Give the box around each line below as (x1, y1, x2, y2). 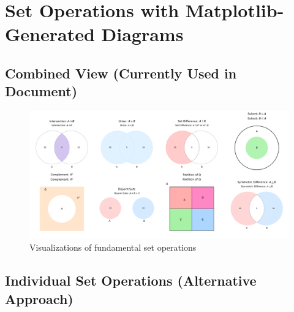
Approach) (5, 289, 73, 308)
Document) (5, 82, 78, 101)
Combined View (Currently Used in (5, 63, 237, 82)
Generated (5, 21, 95, 47)
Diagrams (101, 21, 184, 47)
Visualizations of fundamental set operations (29, 241, 197, 254)
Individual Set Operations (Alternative (5, 271, 257, 290)
